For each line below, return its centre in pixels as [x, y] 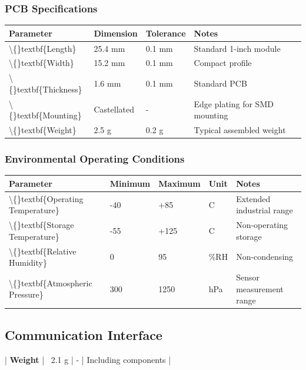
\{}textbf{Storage [41, 225]
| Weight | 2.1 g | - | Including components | [88, 359]
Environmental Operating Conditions [95, 159]
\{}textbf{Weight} [43, 130]
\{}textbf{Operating [46, 198]
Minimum [130, 183]
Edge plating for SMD [234, 103]
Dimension [116, 33]
